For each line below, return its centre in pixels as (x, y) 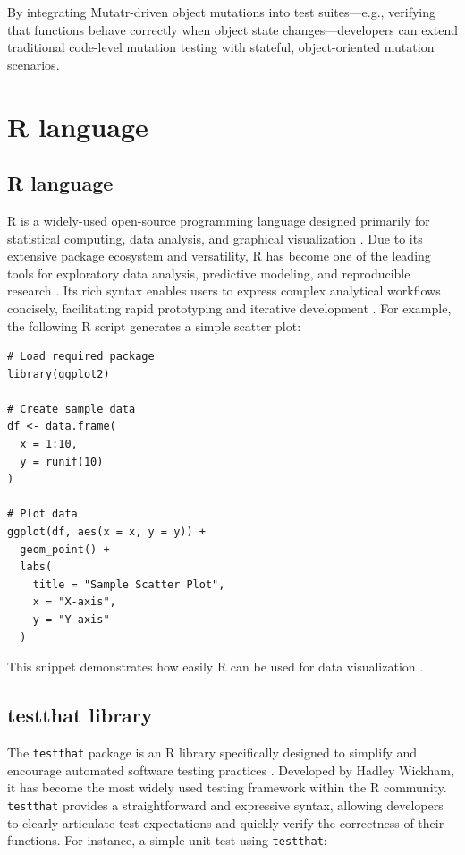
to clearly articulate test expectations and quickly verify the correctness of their (226, 822)
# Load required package (81, 357)
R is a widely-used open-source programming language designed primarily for (219, 220)
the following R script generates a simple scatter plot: (154, 325)
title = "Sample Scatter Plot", (129, 584)
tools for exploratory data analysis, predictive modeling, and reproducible (209, 273)
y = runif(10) (62, 462)
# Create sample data (72, 409)
